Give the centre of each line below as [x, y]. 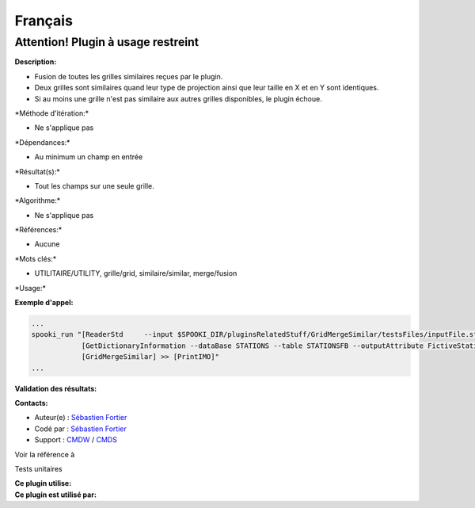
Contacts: [31, 403]
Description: [36, 62]
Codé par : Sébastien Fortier [80, 429]
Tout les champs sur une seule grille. [94, 185]
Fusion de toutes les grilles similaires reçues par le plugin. [129, 76]
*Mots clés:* [36, 258]
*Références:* [38, 230]
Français [44, 21]
